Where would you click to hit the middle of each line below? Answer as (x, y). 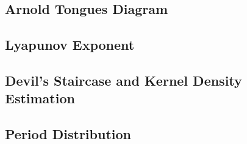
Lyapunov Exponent (70, 45)
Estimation (40, 98)
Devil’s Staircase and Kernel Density (123, 80)
